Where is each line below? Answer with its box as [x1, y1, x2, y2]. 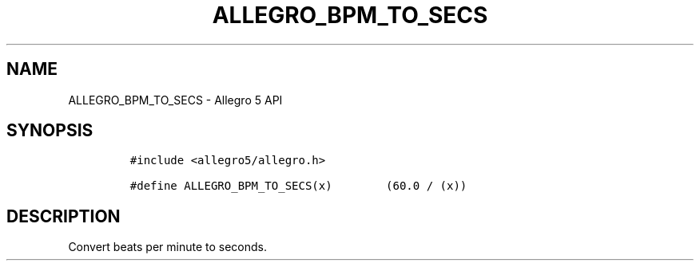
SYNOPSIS [6, 120, 93, 141]
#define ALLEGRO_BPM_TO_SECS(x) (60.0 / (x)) [129, 179, 467, 193]
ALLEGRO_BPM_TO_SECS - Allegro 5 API [68, 92, 283, 107]
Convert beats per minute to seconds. [68, 240, 268, 254]
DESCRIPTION [6, 206, 121, 226]
